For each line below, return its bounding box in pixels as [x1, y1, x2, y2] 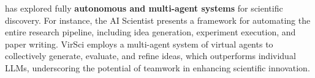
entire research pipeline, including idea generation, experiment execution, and [5, 26, 296, 38]
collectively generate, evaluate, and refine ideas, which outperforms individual [5, 49, 296, 62]
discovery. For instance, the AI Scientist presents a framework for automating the [5, 13, 311, 26]
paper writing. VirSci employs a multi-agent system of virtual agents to [5, 37, 273, 50]
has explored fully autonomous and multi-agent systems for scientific [5, 2, 283, 14]
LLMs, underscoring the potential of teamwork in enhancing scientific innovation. [5, 61, 310, 74]
